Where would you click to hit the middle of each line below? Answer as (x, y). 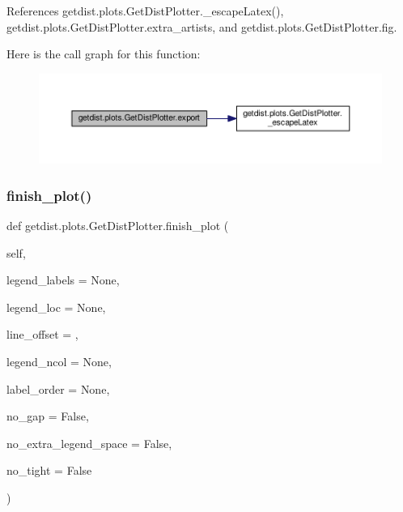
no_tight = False (49, 470)
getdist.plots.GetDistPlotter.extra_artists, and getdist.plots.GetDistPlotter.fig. (202, 26)
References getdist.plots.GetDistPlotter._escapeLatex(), (145, 11)
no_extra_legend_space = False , (89, 443)
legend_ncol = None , (59, 361)
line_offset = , (42, 334)
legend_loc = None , (56, 307)
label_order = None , (58, 388)
